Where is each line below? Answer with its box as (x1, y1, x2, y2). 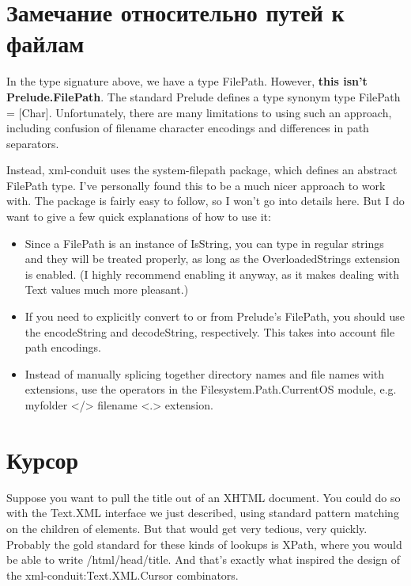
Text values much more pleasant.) (25, 281, 189, 298)
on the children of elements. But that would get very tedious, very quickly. (6, 519, 368, 536)
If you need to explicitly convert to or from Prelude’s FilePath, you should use (25, 308, 405, 325)
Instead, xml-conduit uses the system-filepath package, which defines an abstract (6, 162, 398, 178)
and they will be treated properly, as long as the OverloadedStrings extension (25, 250, 401, 267)
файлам (6, 27, 85, 59)
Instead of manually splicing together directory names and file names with (25, 365, 385, 382)
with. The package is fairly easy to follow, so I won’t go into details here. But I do (6, 192, 405, 209)
